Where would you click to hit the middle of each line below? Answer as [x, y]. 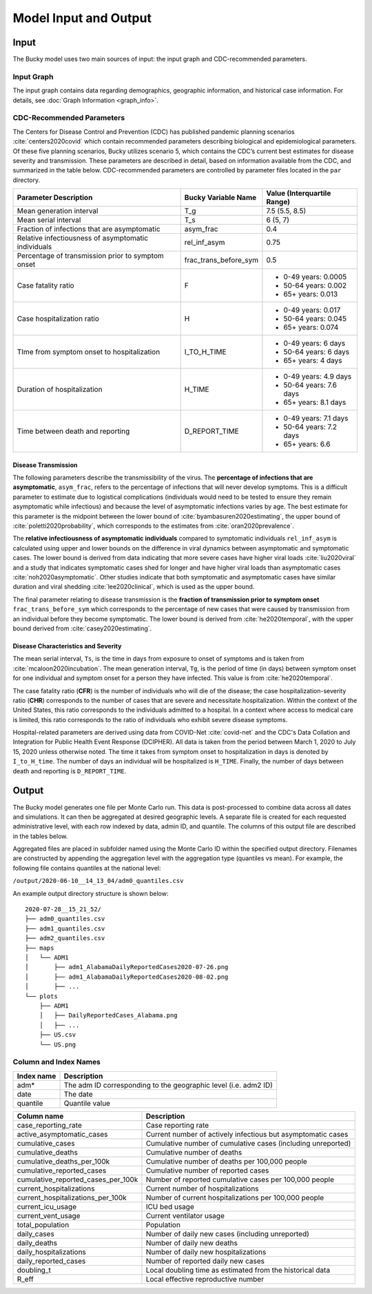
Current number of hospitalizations [202, 1188]
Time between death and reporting [73, 431]
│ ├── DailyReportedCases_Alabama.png [108, 1015]
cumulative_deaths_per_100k [63, 1161]
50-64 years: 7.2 [310, 427]
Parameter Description [55, 198]
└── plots [41, 996]
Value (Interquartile [299, 193]
